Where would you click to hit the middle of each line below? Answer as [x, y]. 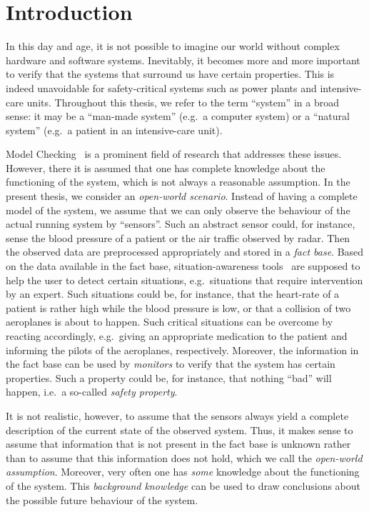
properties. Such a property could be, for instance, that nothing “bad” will [169, 377]
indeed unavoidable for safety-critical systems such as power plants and [161, 87]
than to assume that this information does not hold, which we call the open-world [184, 457]
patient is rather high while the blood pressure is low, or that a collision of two [178, 307]
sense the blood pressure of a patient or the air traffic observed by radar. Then [178, 237]
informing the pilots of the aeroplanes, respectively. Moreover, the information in [182, 350]
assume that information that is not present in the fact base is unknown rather [178, 444]
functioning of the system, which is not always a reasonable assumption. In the [178, 182]
